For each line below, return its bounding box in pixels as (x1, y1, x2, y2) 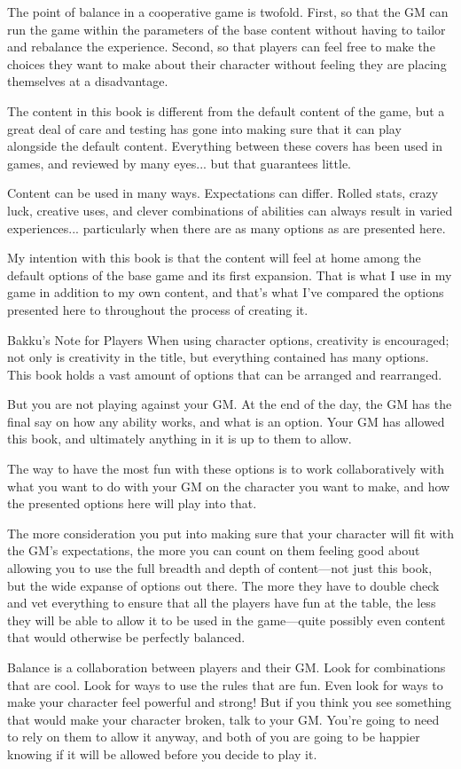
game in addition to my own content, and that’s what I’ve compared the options (7, 283, 444, 302)
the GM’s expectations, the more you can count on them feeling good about (7, 541, 420, 560)
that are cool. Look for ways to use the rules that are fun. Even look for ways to (7, 675, 443, 694)
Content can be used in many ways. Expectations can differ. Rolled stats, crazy (7, 184, 439, 202)
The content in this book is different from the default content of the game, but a (7, 101, 445, 120)
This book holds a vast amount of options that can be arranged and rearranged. (7, 365, 442, 383)
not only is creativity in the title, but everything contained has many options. (7, 348, 429, 366)
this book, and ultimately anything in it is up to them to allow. (7, 429, 352, 448)
